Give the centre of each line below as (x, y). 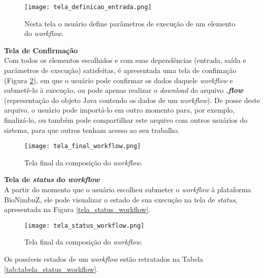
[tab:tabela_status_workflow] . (51, 269)
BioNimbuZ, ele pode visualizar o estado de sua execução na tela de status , (121, 199)
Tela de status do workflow (52, 179)
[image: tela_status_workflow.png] (85, 225)
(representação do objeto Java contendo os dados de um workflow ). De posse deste (132, 100)
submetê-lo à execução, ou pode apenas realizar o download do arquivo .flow (124, 90)
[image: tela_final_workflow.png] (83, 146)
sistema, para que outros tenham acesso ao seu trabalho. (92, 130)
